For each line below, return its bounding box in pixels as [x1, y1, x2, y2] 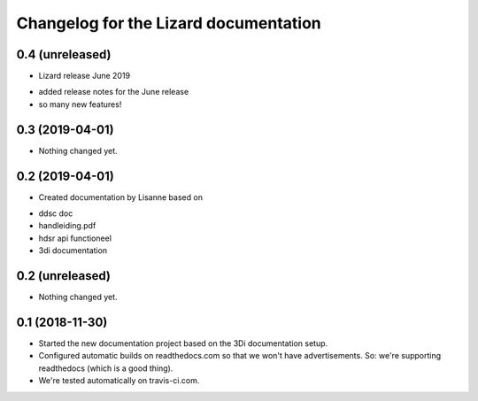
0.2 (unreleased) [16, 268, 111, 283]
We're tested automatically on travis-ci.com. [38, 375, 200, 386]
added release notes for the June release [38, 87, 189, 97]
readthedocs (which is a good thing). [38, 363, 173, 374]
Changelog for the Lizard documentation [16, 13, 322, 33]
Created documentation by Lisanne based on [38, 191, 204, 203]
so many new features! [38, 98, 122, 110]
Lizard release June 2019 [38, 71, 131, 81]
